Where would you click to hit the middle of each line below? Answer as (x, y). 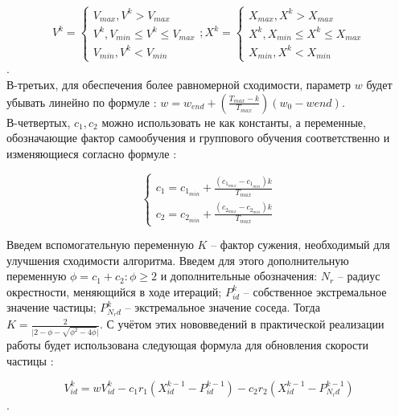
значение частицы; (51, 307)
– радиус (359, 276)
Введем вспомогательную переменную (100, 245)
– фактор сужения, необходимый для (300, 245)
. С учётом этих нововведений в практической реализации (242, 324)
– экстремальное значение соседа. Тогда (222, 307)
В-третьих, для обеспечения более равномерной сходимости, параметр (179, 85)
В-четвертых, (39, 122)
